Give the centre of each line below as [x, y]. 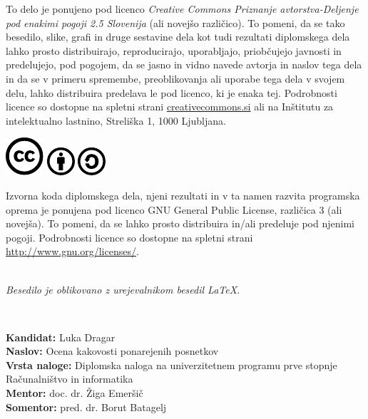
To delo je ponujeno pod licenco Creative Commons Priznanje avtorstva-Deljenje [182, 9]
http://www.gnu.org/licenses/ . [72, 251]
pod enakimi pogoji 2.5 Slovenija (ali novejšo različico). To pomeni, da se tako [175, 22]
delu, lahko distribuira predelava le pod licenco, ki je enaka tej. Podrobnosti [172, 92]
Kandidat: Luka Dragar [61, 337]
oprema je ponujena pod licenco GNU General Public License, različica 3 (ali [174, 209]
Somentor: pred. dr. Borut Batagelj [86, 407]
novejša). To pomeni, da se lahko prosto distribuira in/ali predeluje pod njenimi [180, 223]
